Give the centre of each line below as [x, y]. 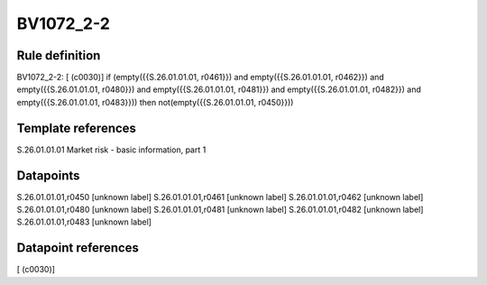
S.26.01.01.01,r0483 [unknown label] [84, 222]
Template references [77, 128]
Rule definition [59, 55]
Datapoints [48, 175]
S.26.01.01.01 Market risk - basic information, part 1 [111, 150]
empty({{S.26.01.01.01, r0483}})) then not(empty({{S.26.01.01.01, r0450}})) [155, 102]
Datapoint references [78, 248]
